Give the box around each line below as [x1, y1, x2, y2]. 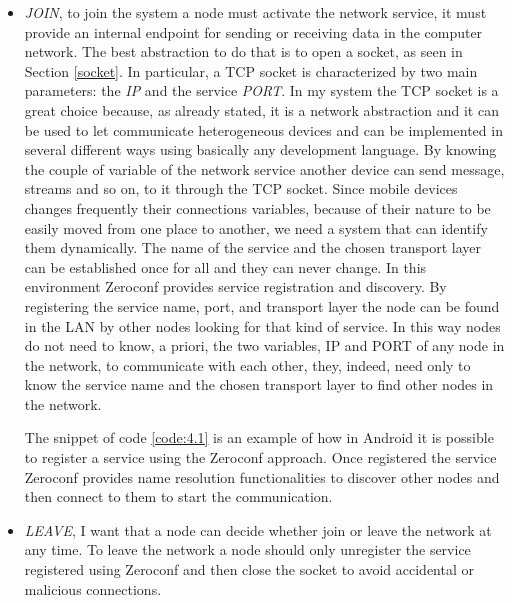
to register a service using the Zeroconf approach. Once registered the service [24, 447, 497, 468]
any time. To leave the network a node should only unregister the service [24, 539, 471, 560]
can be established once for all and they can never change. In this [24, 256, 427, 277]
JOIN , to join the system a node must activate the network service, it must [24, 2, 487, 22]
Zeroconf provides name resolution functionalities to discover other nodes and [24, 466, 500, 487]
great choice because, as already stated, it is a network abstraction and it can [24, 99, 499, 120]
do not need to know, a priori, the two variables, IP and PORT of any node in [24, 335, 505, 356]
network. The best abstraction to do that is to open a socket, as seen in [24, 41, 463, 62]
